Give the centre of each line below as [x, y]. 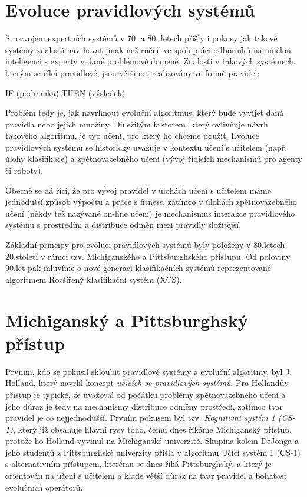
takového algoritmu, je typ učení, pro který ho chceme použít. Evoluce [132, 135]
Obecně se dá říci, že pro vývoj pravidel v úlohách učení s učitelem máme [138, 190]
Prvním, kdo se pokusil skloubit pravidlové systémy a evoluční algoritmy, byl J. [149, 371]
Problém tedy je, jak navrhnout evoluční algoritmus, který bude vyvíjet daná [145, 112]
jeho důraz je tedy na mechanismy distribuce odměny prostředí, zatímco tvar [144, 406]
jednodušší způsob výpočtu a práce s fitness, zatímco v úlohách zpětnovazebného [151, 202]
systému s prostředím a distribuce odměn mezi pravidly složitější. [123, 225]
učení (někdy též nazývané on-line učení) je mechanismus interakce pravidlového [150, 213]
